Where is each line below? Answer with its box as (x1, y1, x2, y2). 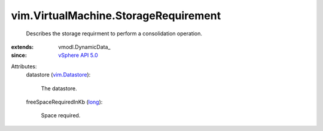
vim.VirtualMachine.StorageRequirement (11, 9, 221, 22)
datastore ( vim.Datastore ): (26, 71, 91, 78)
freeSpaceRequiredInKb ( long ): (26, 98, 103, 105)
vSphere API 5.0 (58, 51, 98, 59)
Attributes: (11, 63, 37, 70)
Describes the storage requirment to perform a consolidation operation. (26, 30, 203, 37)
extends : (11, 43, 34, 50)
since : (11, 51, 27, 59)
